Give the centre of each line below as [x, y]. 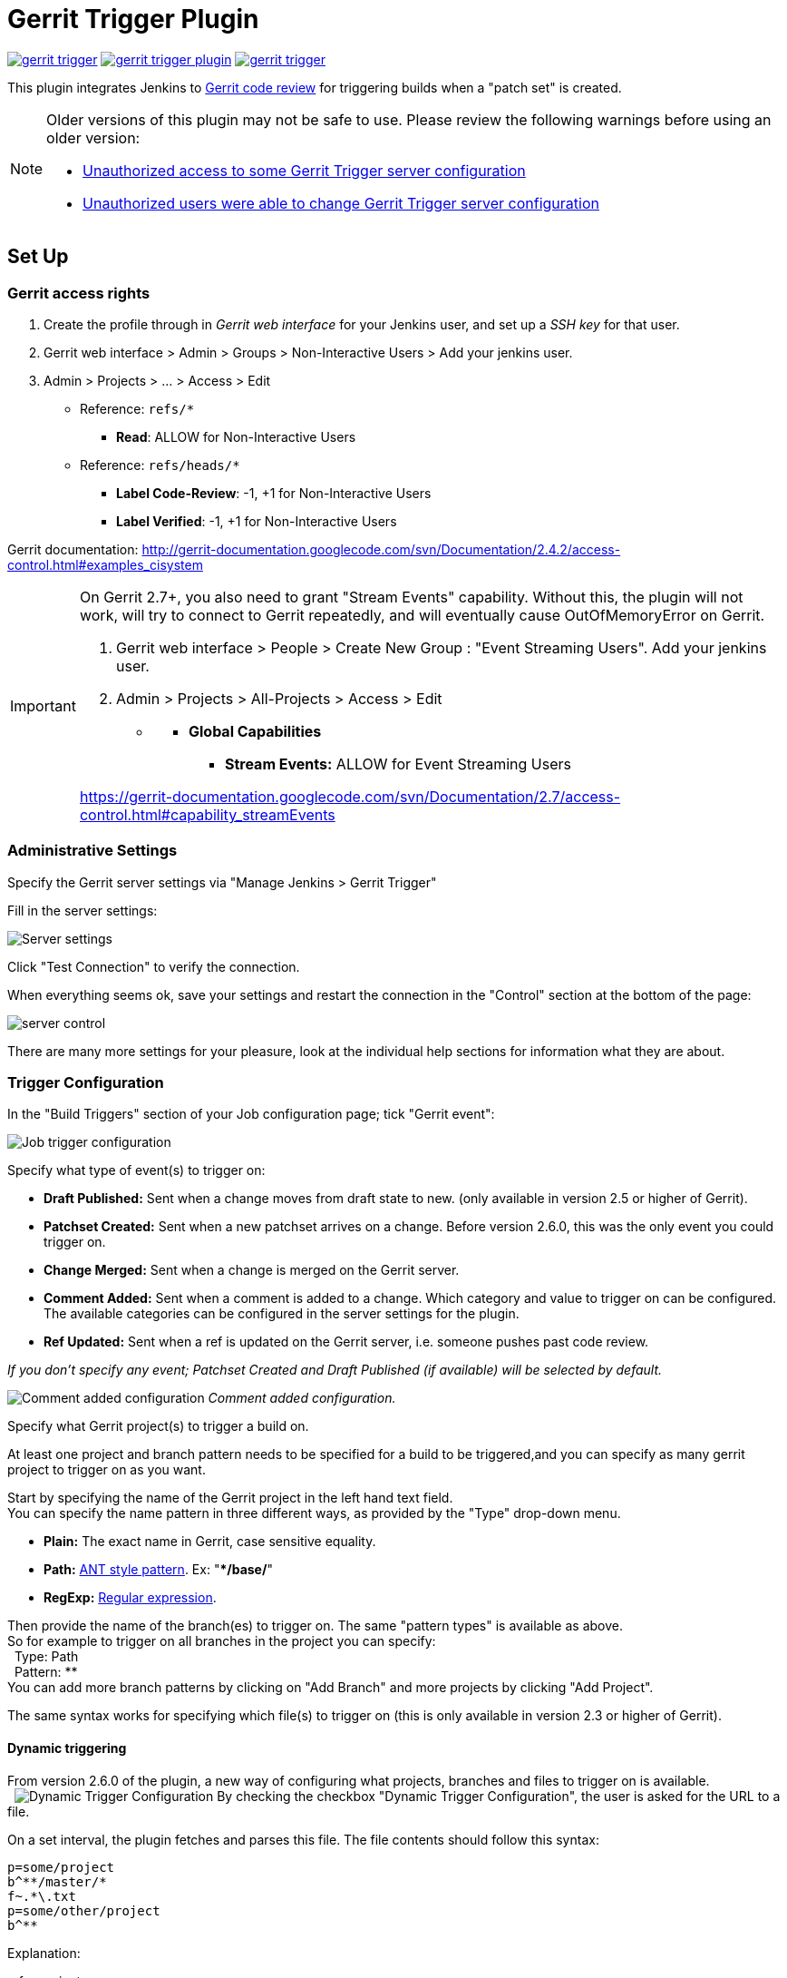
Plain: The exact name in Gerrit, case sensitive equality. [210, 1542]
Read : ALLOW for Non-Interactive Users [236, 436]
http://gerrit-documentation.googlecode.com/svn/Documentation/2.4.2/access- [381, 549]
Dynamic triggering [67, 1748]
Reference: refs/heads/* [160, 465]
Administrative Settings [92, 851]
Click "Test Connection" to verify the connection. [154, 966]
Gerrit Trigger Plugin [133, 19]
